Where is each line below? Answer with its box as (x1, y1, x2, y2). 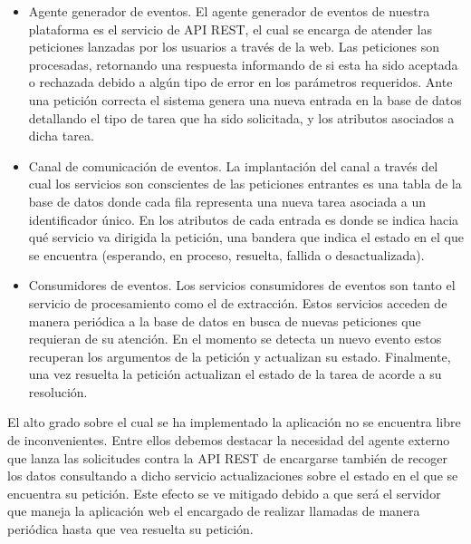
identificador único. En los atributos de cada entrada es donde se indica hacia (28, 209, 459, 228)
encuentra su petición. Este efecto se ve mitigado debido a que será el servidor (7, 483, 441, 502)
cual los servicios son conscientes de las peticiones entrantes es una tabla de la (28, 174, 462, 193)
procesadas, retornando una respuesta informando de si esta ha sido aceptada (28, 54, 458, 73)
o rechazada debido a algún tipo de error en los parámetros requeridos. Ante (28, 73, 453, 92)
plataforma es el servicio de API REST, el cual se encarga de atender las (28, 19, 432, 38)
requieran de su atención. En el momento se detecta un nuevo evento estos (28, 329, 442, 348)
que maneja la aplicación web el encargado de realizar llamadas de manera (7, 501, 420, 520)
